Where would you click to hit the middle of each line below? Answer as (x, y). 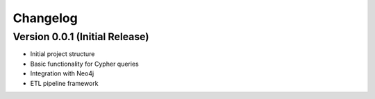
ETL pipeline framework (64, 83)
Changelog (45, 18)
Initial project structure (62, 54)
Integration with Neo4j (62, 73)
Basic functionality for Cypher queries (84, 64)
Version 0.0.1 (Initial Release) (81, 37)
